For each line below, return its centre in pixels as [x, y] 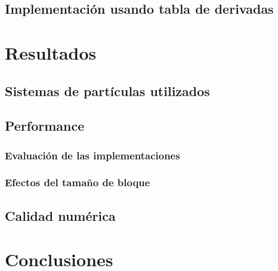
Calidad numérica [60, 215]
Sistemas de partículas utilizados [107, 90]
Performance [45, 126]
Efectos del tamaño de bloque [78, 182]
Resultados [51, 52]
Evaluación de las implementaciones [92, 155]
